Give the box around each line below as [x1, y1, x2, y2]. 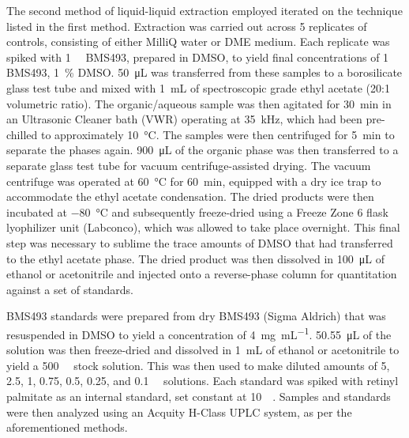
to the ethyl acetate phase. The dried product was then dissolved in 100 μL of [6, 250, 385, 266]
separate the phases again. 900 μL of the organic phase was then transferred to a [6, 142, 399, 158]
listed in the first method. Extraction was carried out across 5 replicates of [6, 17, 367, 34]
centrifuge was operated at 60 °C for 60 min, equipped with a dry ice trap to [6, 172, 381, 189]
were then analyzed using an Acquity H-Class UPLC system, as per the [6, 403, 352, 420]
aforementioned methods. [6, 419, 128, 436]
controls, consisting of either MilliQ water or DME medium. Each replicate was [6, 33, 390, 50]
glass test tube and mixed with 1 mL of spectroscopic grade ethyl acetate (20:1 [6, 79, 390, 96]
